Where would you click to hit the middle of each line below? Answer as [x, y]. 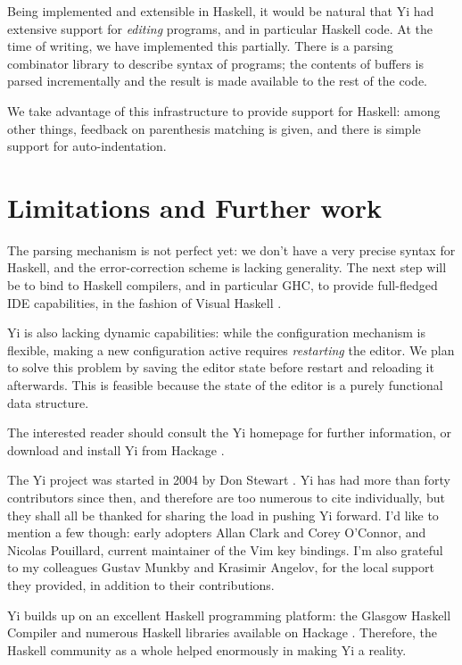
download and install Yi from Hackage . [116, 449]
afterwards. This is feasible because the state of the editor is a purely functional [225, 385]
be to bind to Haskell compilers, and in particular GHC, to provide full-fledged [223, 285]
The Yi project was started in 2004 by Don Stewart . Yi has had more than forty [229, 480]
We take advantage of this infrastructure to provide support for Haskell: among [224, 110]
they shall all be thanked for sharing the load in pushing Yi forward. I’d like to [223, 515]
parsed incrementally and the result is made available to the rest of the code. [217, 81]
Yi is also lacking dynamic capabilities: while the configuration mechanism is [217, 332]
